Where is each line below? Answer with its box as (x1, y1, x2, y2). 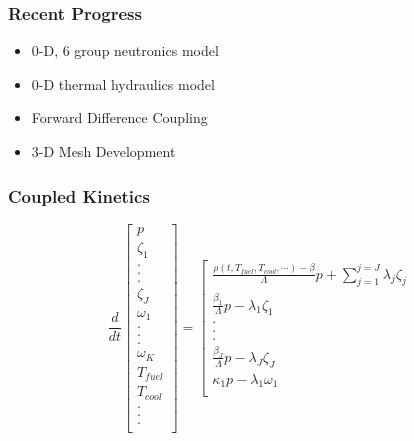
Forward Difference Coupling (31, 107, 208, 128)
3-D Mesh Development (31, 141, 176, 161)
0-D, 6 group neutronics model (31, 40, 219, 61)
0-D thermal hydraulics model (31, 73, 215, 94)
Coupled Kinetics (8, 183, 150, 208)
